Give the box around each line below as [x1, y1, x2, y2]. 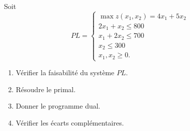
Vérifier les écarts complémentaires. [15, 117, 124, 128]
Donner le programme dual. [15, 101, 100, 111]
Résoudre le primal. [15, 84, 76, 94]
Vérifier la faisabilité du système [15, 67, 114, 78]
